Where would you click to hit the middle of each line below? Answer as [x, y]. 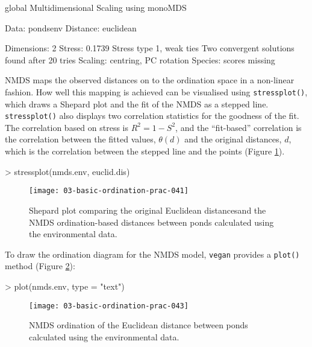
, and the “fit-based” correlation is [239, 127]
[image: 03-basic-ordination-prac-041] [109, 191]
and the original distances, [233, 139]
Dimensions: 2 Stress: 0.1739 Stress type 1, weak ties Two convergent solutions [150, 48]
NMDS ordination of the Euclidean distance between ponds [139, 325]
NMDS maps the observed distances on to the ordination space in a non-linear [150, 80]
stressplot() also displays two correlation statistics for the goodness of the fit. [152, 116]
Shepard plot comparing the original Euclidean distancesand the [148, 210]
